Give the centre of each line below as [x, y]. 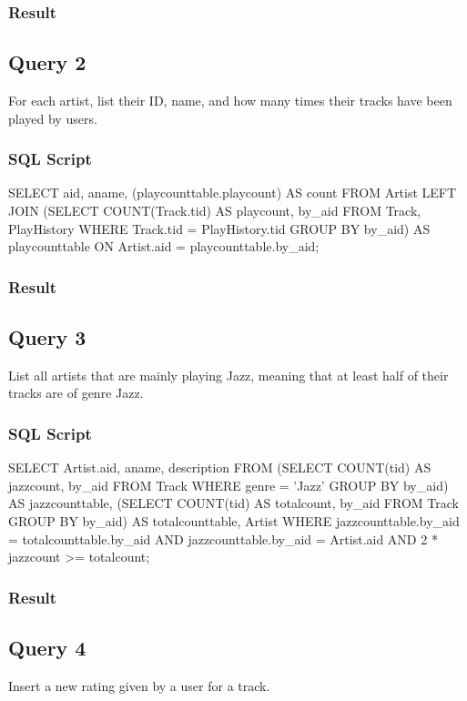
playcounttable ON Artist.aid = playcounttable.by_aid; [164, 246]
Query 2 [47, 62]
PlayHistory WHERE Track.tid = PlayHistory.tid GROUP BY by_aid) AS [219, 228]
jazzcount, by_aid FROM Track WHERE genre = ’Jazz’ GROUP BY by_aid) [228, 485]
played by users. [53, 118]
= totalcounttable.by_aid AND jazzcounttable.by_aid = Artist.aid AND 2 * [223, 538]
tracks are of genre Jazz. [76, 393]
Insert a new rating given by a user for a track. [139, 685]
